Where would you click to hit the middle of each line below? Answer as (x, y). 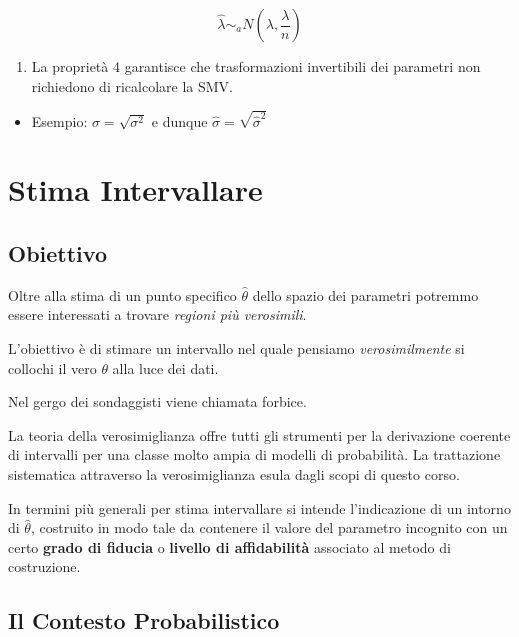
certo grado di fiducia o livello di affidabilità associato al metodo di (229, 546)
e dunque (179, 120)
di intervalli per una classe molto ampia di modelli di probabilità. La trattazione (254, 454)
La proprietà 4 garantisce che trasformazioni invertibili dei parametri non (256, 66)
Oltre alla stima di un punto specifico (122, 294)
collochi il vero (52, 367)
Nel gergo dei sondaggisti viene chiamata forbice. (157, 401)
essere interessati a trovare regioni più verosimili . (157, 314)
